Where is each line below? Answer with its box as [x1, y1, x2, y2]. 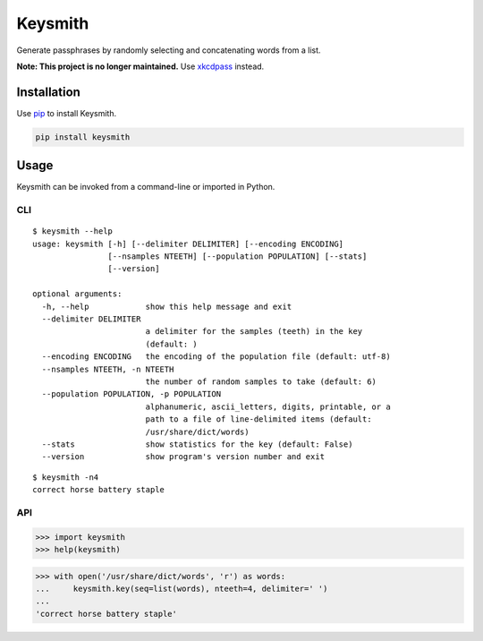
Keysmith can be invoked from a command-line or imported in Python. [16, 182, 275, 192]
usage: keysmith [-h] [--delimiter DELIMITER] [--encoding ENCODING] [32, 238, 344, 249]
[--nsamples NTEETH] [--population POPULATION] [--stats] [107, 252, 368, 261]
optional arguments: [32, 289, 123, 299]
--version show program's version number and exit [41, 452, 326, 462]
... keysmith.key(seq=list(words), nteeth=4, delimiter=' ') [35, 584, 328, 594]
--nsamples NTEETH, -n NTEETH [41, 363, 174, 374]
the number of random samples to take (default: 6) [145, 376, 377, 387]
